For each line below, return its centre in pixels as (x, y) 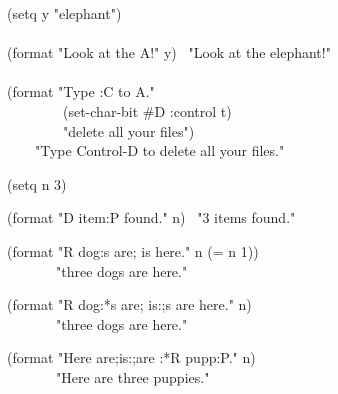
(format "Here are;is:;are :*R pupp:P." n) (131, 357)
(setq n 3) (37, 183)
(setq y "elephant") (64, 13)
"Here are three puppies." (132, 376)
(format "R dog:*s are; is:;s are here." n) (129, 304)
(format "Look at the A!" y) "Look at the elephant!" (169, 52)
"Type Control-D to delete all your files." (159, 150)
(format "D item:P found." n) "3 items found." (151, 217)
